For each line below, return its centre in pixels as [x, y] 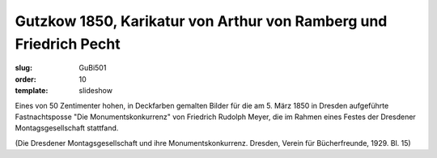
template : [32, 91]
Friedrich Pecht [68, 44]
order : [25, 79]
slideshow [96, 91]
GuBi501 [93, 68]
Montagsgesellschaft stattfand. [67, 128]
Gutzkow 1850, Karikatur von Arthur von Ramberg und [201, 21]
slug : [23, 68]
